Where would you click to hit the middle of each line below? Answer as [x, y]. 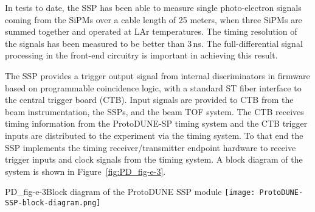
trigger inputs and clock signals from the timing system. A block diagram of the [154, 159]
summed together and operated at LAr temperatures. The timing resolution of [151, 31]
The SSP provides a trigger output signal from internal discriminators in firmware [157, 75]
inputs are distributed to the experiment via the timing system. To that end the [154, 135]
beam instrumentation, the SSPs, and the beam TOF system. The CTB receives [154, 111]
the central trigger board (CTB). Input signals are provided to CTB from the [149, 100]
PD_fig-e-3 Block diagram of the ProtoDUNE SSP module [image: [130, 192]
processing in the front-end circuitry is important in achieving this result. [141, 55]
